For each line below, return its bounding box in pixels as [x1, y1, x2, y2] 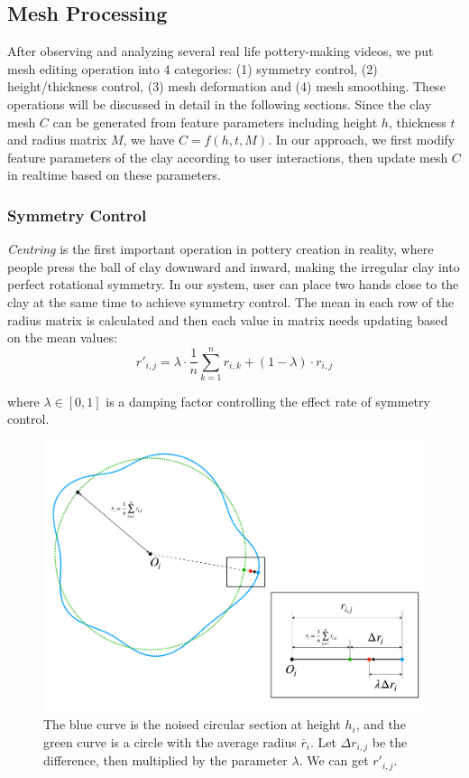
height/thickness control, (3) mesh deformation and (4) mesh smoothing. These [7, 77, 446, 96]
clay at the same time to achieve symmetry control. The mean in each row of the [7, 292, 455, 311]
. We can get [299, 751, 369, 770]
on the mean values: [7, 328, 117, 347]
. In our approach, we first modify [268, 130, 455, 149]
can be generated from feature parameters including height [52, 112, 378, 131]
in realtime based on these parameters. [7, 165, 221, 184]
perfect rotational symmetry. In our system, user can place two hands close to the [7, 275, 459, 294]
